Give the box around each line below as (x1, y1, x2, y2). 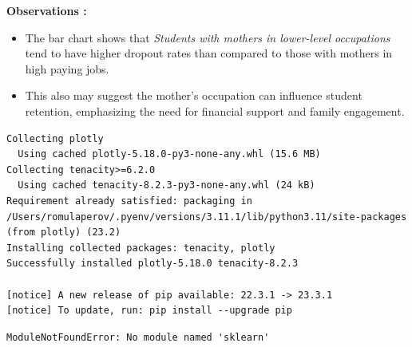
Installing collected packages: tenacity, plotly (6, 242, 275, 254)
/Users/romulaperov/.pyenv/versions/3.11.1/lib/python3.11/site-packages (6, 211, 407, 223)
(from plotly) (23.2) (6, 227, 121, 239)
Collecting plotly (6, 132, 104, 144)
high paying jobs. (25, 60, 109, 77)
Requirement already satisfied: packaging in (6, 195, 252, 207)
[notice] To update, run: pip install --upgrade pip (6, 305, 292, 317)
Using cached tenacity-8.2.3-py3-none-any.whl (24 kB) (18, 179, 315, 191)
